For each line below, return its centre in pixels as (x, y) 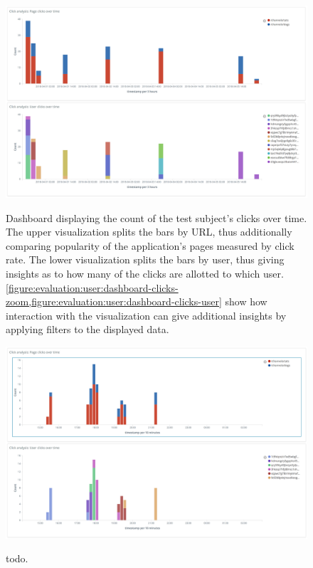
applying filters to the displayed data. (87, 329)
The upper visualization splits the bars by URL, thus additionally (149, 232)
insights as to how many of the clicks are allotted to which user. (145, 273)
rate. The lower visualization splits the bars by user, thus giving (145, 259)
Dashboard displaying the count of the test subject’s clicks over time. (156, 217)
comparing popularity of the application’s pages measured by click (150, 245)
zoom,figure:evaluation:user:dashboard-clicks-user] (114, 301)
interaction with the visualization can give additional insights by (146, 315)
